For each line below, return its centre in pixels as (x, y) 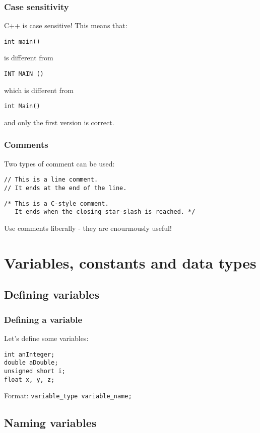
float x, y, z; (29, 379)
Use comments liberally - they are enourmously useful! (88, 228)
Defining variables (52, 294)
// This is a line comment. (51, 180)
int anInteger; (29, 354)
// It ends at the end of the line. (66, 188)
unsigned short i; (35, 371)
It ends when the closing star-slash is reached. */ (105, 212)
